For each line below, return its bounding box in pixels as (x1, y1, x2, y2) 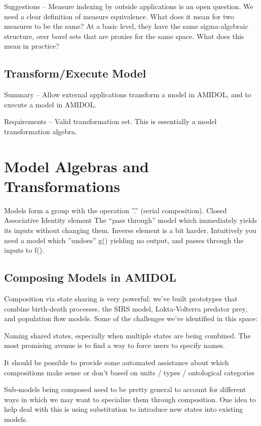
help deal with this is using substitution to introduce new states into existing (4, 404, 243, 414)
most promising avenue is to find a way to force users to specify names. (4, 340, 225, 351)
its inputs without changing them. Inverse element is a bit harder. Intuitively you (4, 225, 256, 236)
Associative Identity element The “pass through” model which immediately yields (4, 215, 257, 225)
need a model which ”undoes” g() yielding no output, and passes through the (4, 235, 244, 245)
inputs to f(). (4, 245, 45, 255)
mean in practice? (4, 41, 59, 51)
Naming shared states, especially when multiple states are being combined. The (4, 330, 251, 340)
